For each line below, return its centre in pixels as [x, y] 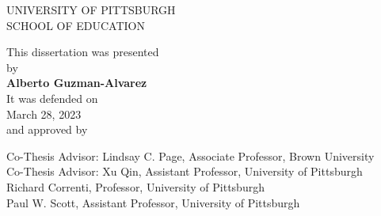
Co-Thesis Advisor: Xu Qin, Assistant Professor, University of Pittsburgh [185, 171]
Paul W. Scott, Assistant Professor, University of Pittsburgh [153, 202]
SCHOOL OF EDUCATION [76, 25]
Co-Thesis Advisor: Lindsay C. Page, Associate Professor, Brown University [190, 155]
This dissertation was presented [83, 52]
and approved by [47, 129]
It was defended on [52, 98]
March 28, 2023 [44, 114]
